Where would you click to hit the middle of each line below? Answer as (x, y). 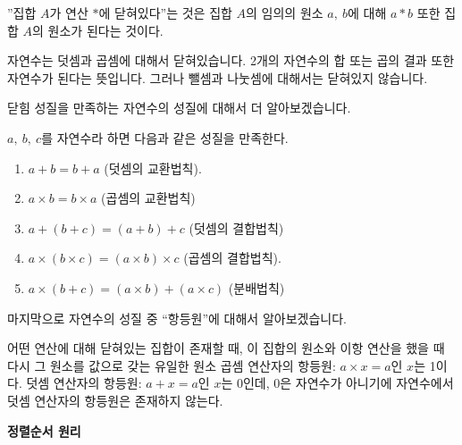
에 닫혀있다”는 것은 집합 (165, 13)
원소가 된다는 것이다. (105, 30)
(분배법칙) (256, 287)
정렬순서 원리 (44, 430)
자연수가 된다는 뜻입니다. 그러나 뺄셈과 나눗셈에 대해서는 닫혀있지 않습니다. (218, 77)
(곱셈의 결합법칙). (232, 258)
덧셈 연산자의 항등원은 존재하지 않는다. (115, 400)
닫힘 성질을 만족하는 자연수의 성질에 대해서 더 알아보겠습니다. (179, 108)
